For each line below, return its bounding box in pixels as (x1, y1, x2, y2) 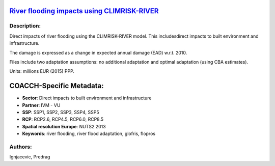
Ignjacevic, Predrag (9, 154, 50, 160)
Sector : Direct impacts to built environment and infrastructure (22, 95, 152, 101)
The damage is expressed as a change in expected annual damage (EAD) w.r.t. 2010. (9, 49, 187, 56)
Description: (9, 22, 41, 30)
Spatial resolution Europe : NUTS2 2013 (22, 123, 106, 129)
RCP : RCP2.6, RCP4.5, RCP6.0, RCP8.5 (22, 116, 104, 122)
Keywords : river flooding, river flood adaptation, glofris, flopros (22, 130, 155, 137)
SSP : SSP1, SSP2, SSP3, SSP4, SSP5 (22, 109, 99, 116)
